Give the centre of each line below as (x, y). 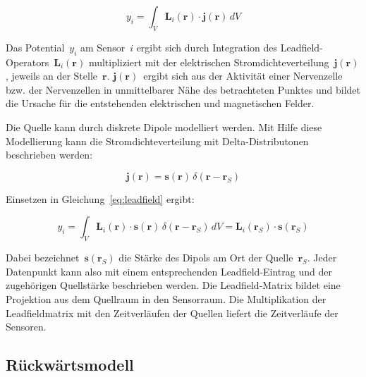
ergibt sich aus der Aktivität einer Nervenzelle (243, 76)
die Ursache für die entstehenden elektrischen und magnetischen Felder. (160, 103)
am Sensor (103, 47)
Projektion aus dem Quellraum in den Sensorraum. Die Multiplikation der (166, 298)
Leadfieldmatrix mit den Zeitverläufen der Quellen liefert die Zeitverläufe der (172, 313)
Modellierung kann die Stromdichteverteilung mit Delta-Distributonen (157, 141)
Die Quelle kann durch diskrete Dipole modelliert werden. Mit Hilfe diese (164, 126)
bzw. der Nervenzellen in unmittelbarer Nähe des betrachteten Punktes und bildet (183, 89)
